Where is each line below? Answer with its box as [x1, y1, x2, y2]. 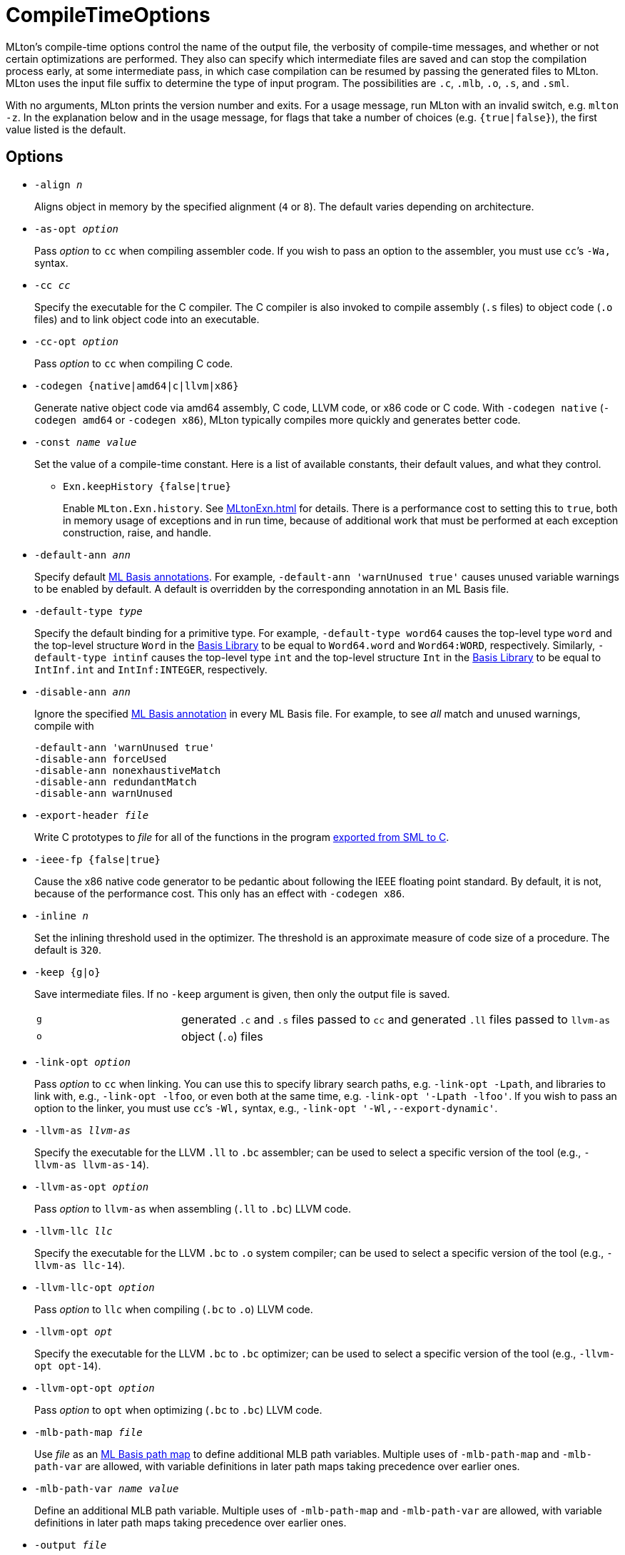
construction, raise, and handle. [63, 526, 212, 539]
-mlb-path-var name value [34, 1482, 179, 1494]
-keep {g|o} [34, 966, 101, 978]
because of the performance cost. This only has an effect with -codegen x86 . [34, 887, 405, 899]
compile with [34, 719, 94, 732]
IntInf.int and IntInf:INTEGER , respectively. [34, 663, 268, 675]
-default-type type [34, 605, 143, 617]
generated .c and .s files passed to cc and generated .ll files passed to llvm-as [181, 1011, 611, 1026]
